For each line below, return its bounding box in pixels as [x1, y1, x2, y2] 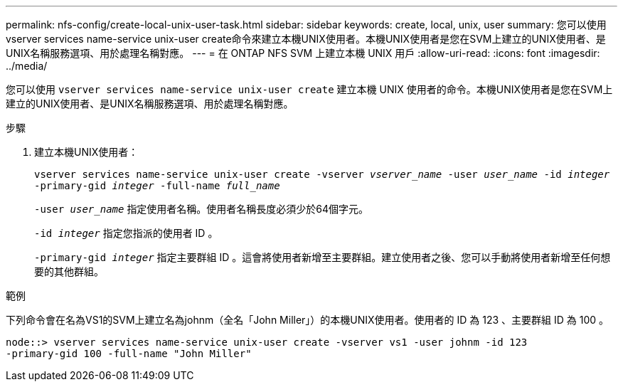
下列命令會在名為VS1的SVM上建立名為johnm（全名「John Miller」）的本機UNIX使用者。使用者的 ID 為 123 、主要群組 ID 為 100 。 [6, 314, 609, 326]
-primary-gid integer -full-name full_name [34, 180, 280, 191]
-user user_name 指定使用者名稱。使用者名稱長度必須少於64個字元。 [34, 203, 369, 215]
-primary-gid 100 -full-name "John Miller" [6, 348, 252, 359]
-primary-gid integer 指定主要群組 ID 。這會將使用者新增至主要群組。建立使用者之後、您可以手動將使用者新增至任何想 [34, 251, 611, 263]
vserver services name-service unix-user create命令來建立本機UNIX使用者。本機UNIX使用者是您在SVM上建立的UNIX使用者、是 [6, 33, 606, 45]
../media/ [6, 60, 48, 72]
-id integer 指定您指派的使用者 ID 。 [34, 227, 218, 239]
